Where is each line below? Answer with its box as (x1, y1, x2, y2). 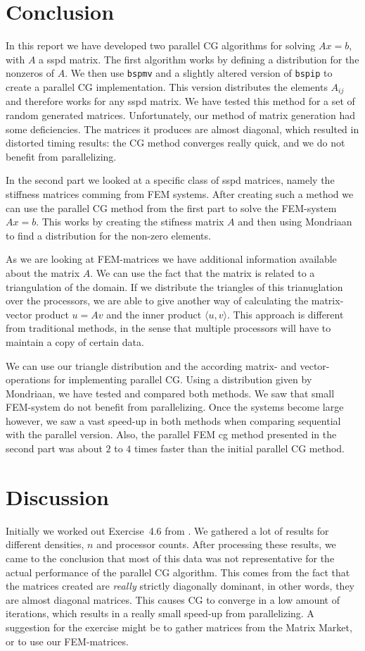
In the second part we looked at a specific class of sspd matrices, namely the (6, 173, 335, 187)
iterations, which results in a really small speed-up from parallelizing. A (6, 606, 314, 621)
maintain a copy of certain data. (6, 334, 144, 349)
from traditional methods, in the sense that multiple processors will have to (6, 321, 331, 335)
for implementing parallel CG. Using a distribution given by (53, 372, 312, 387)
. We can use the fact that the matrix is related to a (90, 265, 315, 280)
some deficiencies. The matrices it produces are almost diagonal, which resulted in (6, 121, 359, 136)
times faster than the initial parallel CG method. (134, 441, 345, 456)
